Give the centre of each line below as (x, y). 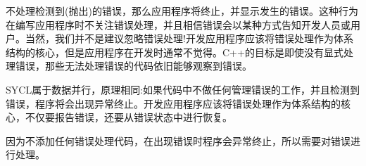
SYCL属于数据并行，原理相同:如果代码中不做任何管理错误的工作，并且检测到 (183, 89)
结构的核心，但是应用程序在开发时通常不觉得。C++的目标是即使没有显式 (175, 52)
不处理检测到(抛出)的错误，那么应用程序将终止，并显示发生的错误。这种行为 (182, 11)
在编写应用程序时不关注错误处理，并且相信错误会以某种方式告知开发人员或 (178, 24)
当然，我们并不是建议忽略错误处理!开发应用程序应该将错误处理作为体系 (189, 38)
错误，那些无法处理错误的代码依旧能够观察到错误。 (133, 66)
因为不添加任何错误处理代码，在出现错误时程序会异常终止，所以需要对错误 (178, 140)
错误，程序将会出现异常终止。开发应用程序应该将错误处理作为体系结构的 (173, 103)
